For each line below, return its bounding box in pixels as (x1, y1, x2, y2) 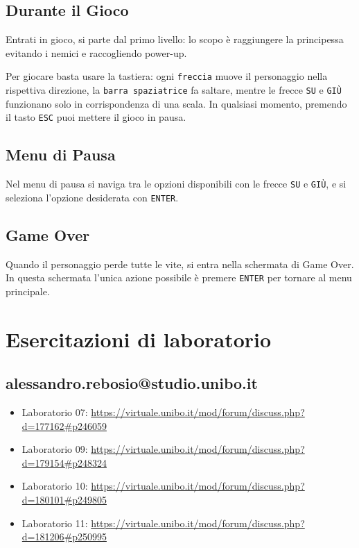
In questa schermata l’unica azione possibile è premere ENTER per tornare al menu (6, 270, 352, 285)
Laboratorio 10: (21, 479, 88, 493)
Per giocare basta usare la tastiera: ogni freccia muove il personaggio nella (6, 69, 328, 83)
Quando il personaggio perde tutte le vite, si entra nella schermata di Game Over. (6, 256, 354, 271)
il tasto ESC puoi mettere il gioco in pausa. (6, 110, 186, 124)
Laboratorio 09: (21, 442, 88, 456)
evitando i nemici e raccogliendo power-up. (6, 45, 187, 60)
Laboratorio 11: (21, 515, 88, 530)
